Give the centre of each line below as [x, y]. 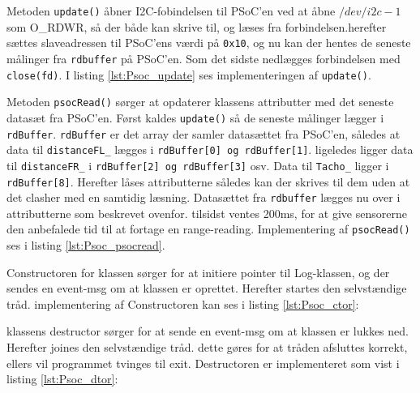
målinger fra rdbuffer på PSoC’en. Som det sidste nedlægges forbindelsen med [204, 58]
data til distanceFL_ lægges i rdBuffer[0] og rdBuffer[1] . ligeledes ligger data [210, 150]
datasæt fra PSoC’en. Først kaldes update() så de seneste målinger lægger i [195, 117]
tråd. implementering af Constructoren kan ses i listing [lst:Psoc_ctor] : [183, 303]
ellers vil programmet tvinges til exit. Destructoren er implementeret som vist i [203, 363]
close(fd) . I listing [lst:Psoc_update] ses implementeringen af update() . [189, 74]
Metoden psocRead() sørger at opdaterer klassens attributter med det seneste [200, 102]
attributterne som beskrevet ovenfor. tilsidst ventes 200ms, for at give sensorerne [207, 213]
